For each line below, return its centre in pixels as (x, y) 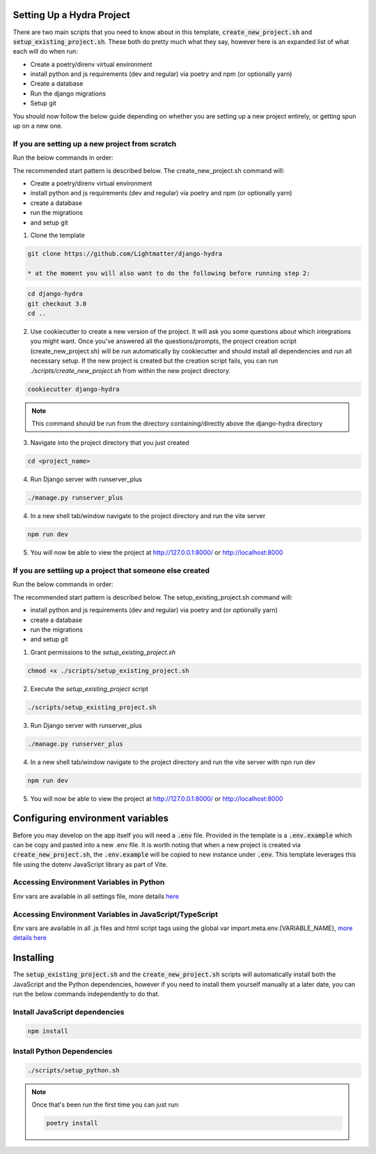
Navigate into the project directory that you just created (110, 443)
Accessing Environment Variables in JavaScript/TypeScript (116, 914)
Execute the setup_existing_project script (89, 689)
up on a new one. (38, 126)
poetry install (72, 1123)
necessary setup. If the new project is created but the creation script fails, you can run (154, 361)
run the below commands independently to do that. (86, 994)
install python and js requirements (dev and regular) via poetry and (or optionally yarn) (154, 610)
